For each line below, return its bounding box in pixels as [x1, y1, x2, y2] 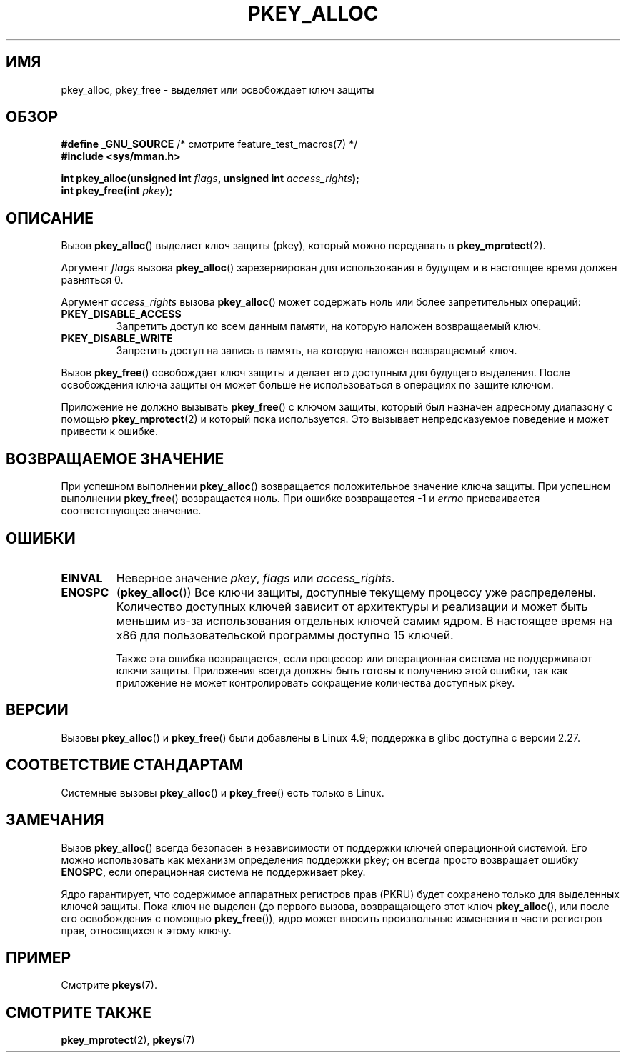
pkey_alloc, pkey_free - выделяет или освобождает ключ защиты [61, 83, 374, 96]
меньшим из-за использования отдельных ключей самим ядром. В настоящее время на [116, 613, 612, 628]
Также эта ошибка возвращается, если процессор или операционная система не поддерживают [116, 652, 592, 664]
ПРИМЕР [6, 948, 71, 967]
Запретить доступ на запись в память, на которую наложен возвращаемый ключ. [116, 344, 517, 357]
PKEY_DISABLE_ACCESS [61, 308, 182, 321]
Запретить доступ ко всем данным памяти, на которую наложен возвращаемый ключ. [116, 320, 542, 333]
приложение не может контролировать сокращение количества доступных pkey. [116, 676, 515, 689]
